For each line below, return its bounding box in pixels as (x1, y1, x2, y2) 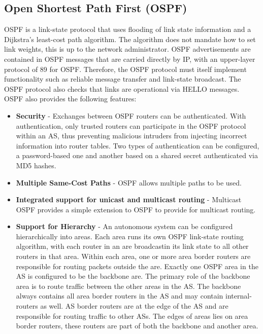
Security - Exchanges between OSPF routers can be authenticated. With (16, 110, 246, 121)
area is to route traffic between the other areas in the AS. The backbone (16, 280, 241, 291)
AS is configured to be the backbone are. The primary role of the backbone (16, 271, 250, 281)
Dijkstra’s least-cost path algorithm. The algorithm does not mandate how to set (4, 33, 256, 44)
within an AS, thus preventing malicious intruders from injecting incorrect (16, 130, 247, 141)
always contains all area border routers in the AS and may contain (16, 290, 223, 301)
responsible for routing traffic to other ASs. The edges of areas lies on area (16, 310, 248, 321)
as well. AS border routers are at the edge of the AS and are (40, 301, 228, 311)
